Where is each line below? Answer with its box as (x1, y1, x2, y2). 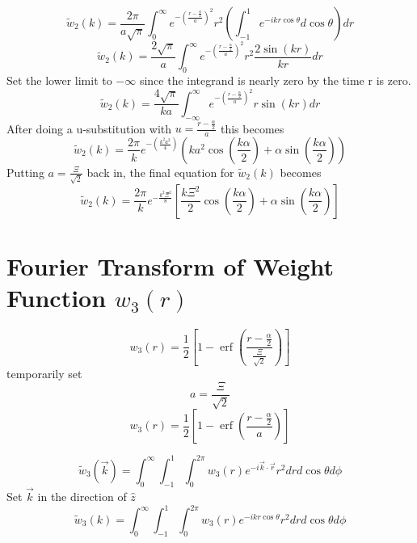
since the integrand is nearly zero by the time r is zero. (139, 72, 411, 88)
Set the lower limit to (6, 72, 112, 88)
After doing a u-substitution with (6, 120, 172, 137)
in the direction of (37, 487, 127, 504)
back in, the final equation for (86, 163, 234, 180)
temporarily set (6, 365, 82, 382)
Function (6, 281, 107, 314)
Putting (6, 163, 44, 180)
